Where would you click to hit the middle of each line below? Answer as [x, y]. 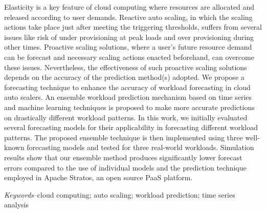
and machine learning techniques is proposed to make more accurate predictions [129, 107]
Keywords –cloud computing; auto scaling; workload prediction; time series [120, 194]
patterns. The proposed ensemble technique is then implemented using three [124, 137]
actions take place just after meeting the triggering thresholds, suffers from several [133, 27]
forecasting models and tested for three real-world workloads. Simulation [140, 147]
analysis [16, 205]
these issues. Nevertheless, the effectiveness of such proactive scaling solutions [126, 67]
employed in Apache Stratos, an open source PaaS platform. [98, 177]
